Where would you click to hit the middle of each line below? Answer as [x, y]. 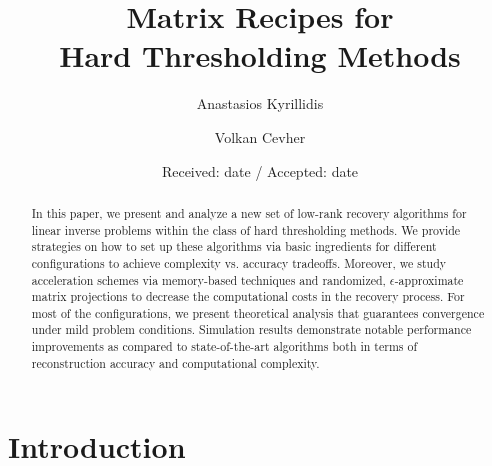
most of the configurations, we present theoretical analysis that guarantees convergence [258, 312]
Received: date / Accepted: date [260, 170]
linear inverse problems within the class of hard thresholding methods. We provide [246, 229]
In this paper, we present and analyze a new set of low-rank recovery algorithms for [249, 212]
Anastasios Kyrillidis [260, 103]
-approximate [429, 279]
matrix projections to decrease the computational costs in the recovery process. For [248, 296]
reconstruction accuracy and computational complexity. [175, 362]
